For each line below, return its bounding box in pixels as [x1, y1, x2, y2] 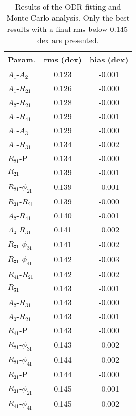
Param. [8, 54, 36, 65]
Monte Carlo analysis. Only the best [6, 12, 130, 23]
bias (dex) [89, 54, 129, 65]
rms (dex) [43, 54, 82, 65]
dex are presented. [37, 34, 99, 46]
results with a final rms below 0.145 [7, 23, 128, 34]
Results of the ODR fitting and [15, 1, 121, 12]
